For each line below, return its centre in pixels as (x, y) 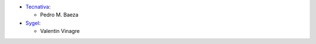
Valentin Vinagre (60, 31)
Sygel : (33, 23)
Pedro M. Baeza (59, 15)
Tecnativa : (38, 7)
